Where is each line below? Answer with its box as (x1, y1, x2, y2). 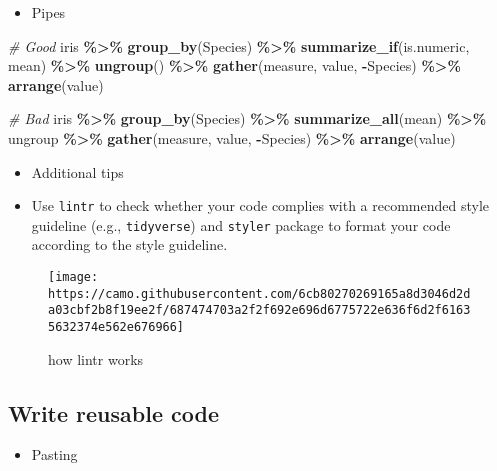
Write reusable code (8, 397, 220, 428)
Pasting (31, 444, 78, 465)
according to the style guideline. (31, 234, 228, 255)
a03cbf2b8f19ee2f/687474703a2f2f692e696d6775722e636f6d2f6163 (48, 303, 471, 318)
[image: (48, 270, 99, 285)
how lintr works (48, 348, 144, 369)
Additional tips (31, 161, 124, 182)
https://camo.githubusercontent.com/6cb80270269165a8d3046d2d (48, 286, 471, 301)
